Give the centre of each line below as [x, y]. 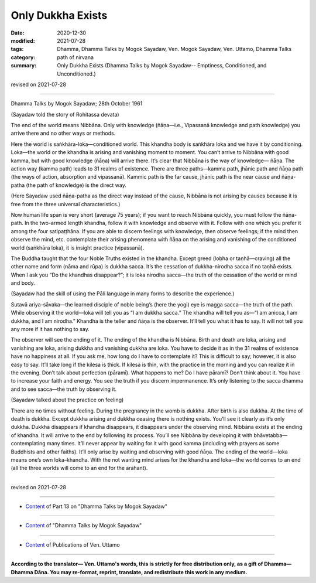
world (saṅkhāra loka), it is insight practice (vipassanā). [78, 248]
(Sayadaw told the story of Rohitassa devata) [65, 114]
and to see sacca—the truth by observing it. [64, 389]
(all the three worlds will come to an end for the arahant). [79, 468]
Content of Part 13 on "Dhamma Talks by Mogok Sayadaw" [97, 506]
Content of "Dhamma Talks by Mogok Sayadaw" [84, 526]
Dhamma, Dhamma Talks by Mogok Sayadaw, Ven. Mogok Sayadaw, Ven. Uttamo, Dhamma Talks [174, 49]
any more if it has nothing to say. [50, 329]
